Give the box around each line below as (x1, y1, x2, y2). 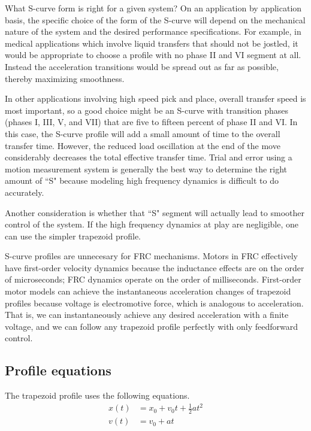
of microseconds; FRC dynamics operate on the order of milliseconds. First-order (5, 273, 301, 286)
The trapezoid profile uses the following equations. (5, 389, 190, 402)
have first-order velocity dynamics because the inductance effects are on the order (5, 261, 304, 274)
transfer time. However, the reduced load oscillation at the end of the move (5, 139, 280, 151)
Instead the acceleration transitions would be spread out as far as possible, (5, 60, 279, 72)
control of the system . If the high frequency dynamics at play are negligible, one (5, 218, 298, 230)
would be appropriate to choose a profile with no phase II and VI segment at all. (5, 48, 301, 61)
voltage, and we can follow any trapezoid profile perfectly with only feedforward (5, 320, 298, 332)
